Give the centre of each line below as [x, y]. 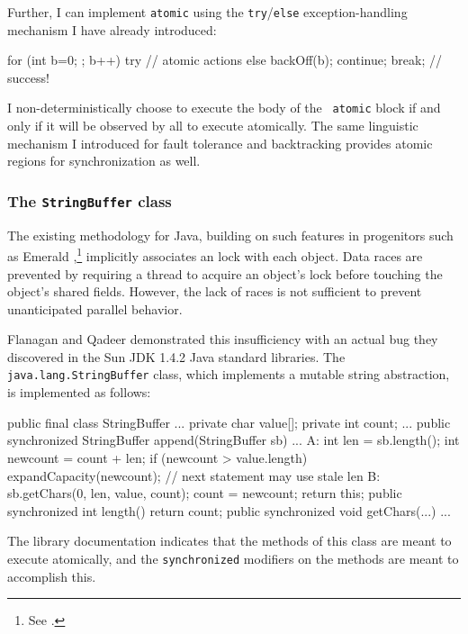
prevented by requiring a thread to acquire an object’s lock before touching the [225, 273]
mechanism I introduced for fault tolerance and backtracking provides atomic [220, 143]
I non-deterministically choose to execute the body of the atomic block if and [224, 108]
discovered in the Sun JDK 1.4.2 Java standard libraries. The [176, 356]
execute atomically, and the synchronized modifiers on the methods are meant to [233, 558]
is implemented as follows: [79, 392]
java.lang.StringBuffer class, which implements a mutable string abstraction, [229, 374]
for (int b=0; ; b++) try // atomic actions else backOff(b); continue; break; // [225, 60]
